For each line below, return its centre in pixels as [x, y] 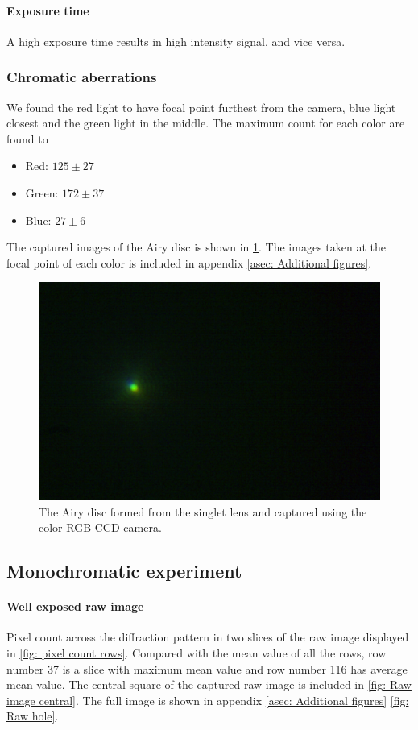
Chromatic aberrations [82, 77]
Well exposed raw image [75, 606]
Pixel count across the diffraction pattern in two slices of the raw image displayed [208, 637]
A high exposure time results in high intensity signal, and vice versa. [176, 41]
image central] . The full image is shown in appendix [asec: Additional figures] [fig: [208, 700]
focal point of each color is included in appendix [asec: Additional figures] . [189, 262]
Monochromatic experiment [124, 571]
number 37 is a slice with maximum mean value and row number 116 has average [207, 668]
